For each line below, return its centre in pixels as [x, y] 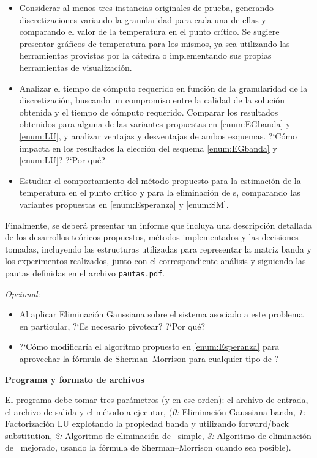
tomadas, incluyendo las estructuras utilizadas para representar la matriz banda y [158, 249]
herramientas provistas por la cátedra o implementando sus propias [145, 55]
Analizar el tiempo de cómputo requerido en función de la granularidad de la [163, 88]
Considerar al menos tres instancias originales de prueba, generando [147, 7]
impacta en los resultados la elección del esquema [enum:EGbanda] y [148, 148]
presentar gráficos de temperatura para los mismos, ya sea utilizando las [155, 43]
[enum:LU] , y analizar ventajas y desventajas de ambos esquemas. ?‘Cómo [158, 135]
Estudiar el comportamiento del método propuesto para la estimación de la [160, 180]
